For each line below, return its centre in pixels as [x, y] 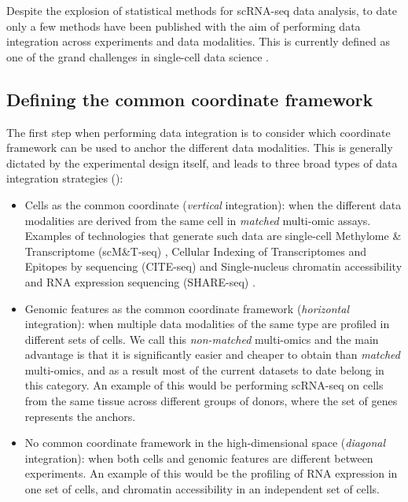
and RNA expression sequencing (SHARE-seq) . [140, 281]
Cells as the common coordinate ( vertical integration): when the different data [213, 204]
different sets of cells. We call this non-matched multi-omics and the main [202, 339]
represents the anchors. [80, 416]
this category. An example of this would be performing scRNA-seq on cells [204, 385]
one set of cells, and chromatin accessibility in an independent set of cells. [202, 489]
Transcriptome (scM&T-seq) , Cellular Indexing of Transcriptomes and [195, 251]
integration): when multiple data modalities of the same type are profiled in [207, 324]
